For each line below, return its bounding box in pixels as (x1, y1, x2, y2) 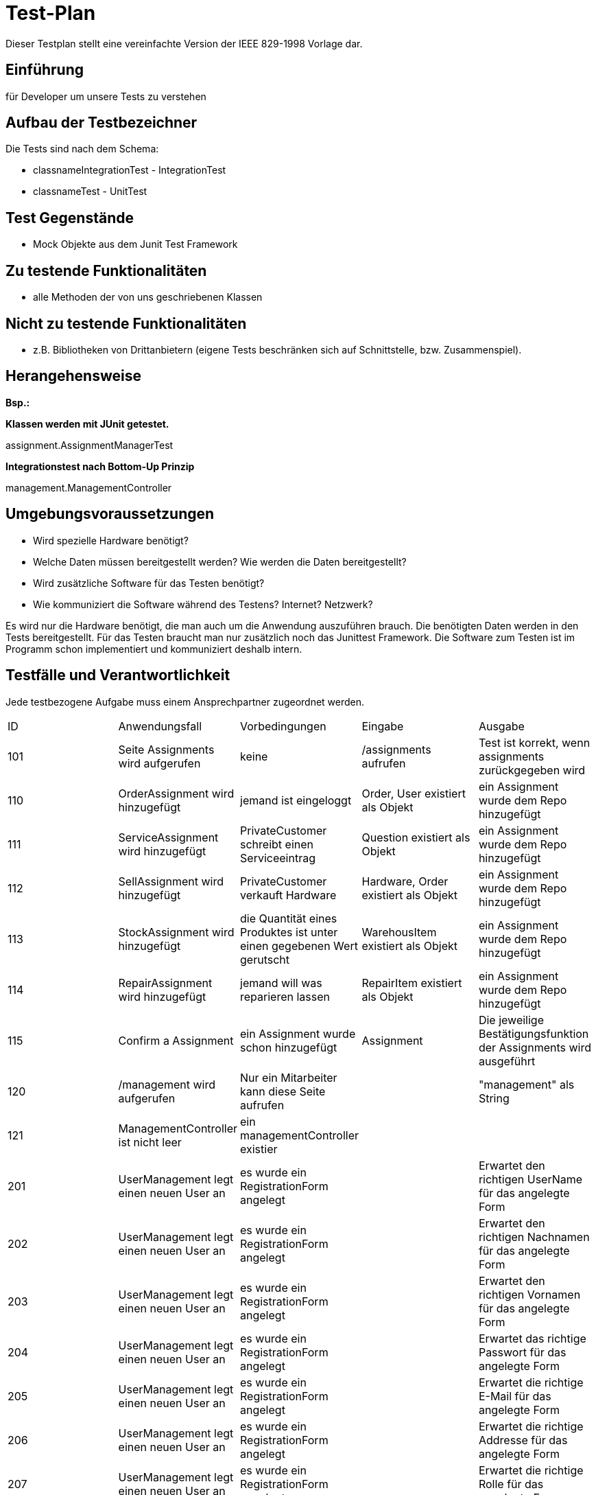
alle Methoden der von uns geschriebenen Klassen (33, 291, 263, 303)
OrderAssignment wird (118, 786, 235, 800)
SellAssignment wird (118, 874, 224, 888)
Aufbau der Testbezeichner (5, 114, 198, 132)
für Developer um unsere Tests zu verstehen (5, 90, 206, 102)
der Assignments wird (478, 1040, 591, 1054)
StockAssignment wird (118, 925, 235, 939)
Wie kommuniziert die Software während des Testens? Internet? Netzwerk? (33, 598, 373, 610)
